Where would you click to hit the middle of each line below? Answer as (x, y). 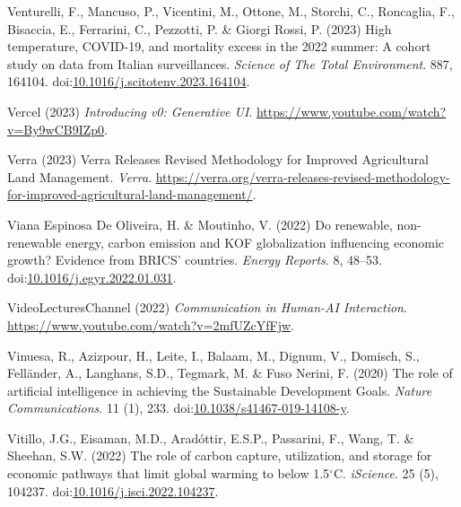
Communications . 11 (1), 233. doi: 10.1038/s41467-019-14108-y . (178, 408)
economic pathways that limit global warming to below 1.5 (169, 473)
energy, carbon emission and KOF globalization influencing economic (255, 242)
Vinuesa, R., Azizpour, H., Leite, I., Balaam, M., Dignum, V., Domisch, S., (213, 355)
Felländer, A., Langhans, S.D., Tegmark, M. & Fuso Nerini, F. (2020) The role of (230, 373)
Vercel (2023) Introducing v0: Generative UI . (130, 111)
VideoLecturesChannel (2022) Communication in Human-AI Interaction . (207, 307)
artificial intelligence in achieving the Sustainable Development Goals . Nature (220, 390)
